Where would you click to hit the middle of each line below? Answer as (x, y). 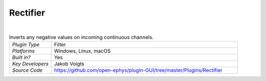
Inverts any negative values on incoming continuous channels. (81, 38)
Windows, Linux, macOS (82, 51)
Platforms (23, 51)
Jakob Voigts (69, 64)
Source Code (27, 70)
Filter (60, 45)
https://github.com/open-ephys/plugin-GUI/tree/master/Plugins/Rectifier (138, 70)
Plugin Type (26, 45)
